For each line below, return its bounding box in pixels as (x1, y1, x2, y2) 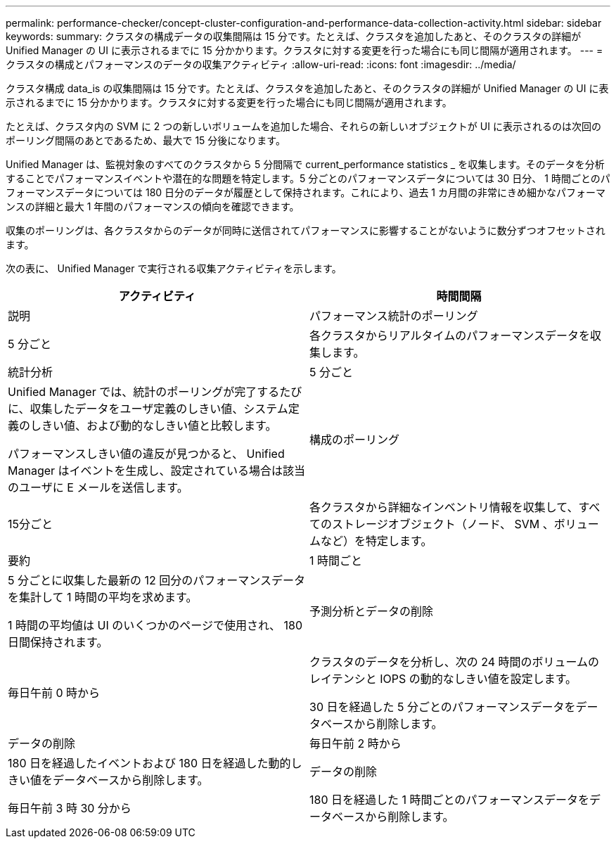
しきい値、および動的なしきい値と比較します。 (30, 418, 277, 433)
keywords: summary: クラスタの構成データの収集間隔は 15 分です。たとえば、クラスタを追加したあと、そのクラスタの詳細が (6, 30, 582, 42)
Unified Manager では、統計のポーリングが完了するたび (8, 385, 302, 399)
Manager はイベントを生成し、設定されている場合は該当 (8, 463, 306, 478)
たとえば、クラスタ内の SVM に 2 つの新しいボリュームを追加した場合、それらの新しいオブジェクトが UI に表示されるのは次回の (6, 120, 601, 132)
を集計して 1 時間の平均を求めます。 (8, 590, 198, 604)
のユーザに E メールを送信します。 (8, 480, 188, 494)
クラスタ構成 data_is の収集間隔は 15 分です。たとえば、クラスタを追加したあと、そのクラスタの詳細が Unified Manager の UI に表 (6, 82, 609, 94)
